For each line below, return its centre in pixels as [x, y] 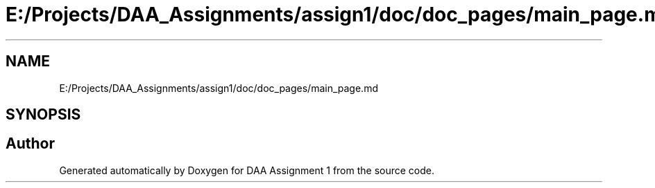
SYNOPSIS [43, 115]
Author [30, 144]
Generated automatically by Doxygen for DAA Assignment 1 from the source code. [247, 170]
